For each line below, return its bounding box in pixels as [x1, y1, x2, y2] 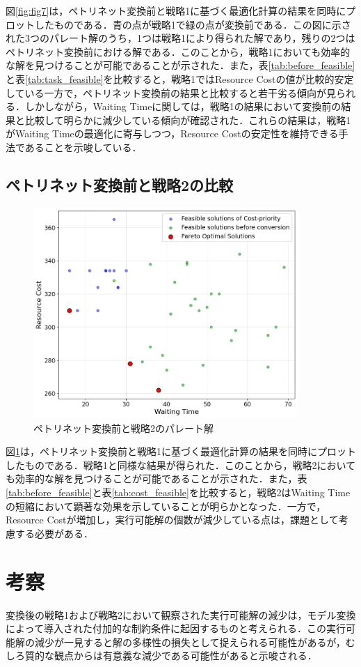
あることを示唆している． [24, 139, 142, 154]
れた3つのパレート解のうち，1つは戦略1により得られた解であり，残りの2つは [6, 31, 355, 45]
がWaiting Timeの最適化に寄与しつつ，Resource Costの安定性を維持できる [6, 126, 339, 141]
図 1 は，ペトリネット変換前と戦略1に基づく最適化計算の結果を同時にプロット [6, 444, 356, 459]
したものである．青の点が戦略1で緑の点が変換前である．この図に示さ [34, 17, 351, 31]
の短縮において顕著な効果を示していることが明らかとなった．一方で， [6, 498, 326, 513]
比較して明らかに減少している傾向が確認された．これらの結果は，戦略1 [24, 112, 351, 127]
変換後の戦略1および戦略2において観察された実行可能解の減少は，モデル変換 [6, 607, 356, 622]
